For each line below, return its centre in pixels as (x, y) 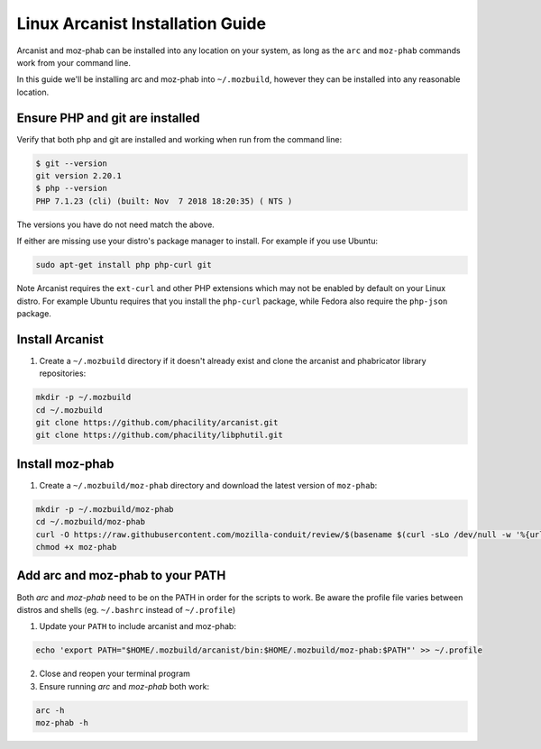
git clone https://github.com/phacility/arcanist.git (157, 422)
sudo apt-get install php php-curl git (124, 265)
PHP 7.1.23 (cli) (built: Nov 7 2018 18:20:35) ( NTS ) (164, 201)
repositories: (63, 373)
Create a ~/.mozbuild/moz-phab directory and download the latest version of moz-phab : (208, 485)
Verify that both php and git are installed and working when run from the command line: (179, 139)
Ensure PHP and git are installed (108, 118)
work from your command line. (73, 62)
